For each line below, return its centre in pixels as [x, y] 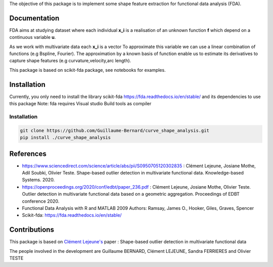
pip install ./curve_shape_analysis [65, 138]
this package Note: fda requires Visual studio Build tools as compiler [80, 104]
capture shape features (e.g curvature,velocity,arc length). [70, 61]
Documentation [34, 18]
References [28, 153]
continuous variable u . [33, 37]
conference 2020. [41, 201]
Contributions [32, 230]
